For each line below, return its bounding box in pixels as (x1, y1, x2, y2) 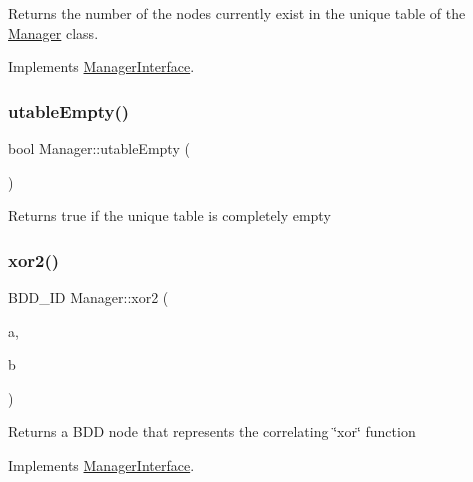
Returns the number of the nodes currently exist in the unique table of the (8, 3, 466, 23)
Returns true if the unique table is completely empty (8, 205, 331, 226)
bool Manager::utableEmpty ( (8, 138, 190, 158)
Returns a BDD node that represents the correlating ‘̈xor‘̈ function (8, 421, 416, 442)
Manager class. (8, 22, 99, 43)
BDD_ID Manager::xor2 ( (8, 287, 169, 307)
